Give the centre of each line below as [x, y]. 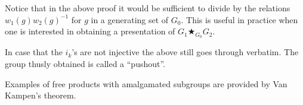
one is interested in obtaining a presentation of [90, 31]
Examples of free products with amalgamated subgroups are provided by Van [146, 83]
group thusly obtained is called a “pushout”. [85, 63]
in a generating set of [130, 19]
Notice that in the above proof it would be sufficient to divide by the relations [148, 8]
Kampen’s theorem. [41, 95]
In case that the [34, 52]
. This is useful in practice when [239, 19]
